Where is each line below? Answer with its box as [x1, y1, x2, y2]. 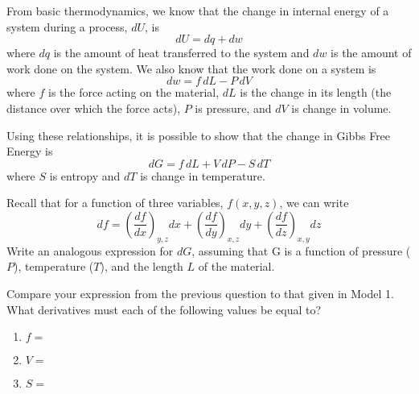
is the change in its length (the [240, 84, 392, 101]
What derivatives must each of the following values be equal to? [6, 301, 322, 317]
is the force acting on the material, [48, 84, 220, 101]
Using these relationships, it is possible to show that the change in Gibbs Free [6, 126, 391, 143]
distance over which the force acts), [6, 99, 181, 116]
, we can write [279, 194, 349, 211]
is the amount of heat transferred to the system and [53, 44, 310, 61]
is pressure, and [195, 99, 272, 116]
